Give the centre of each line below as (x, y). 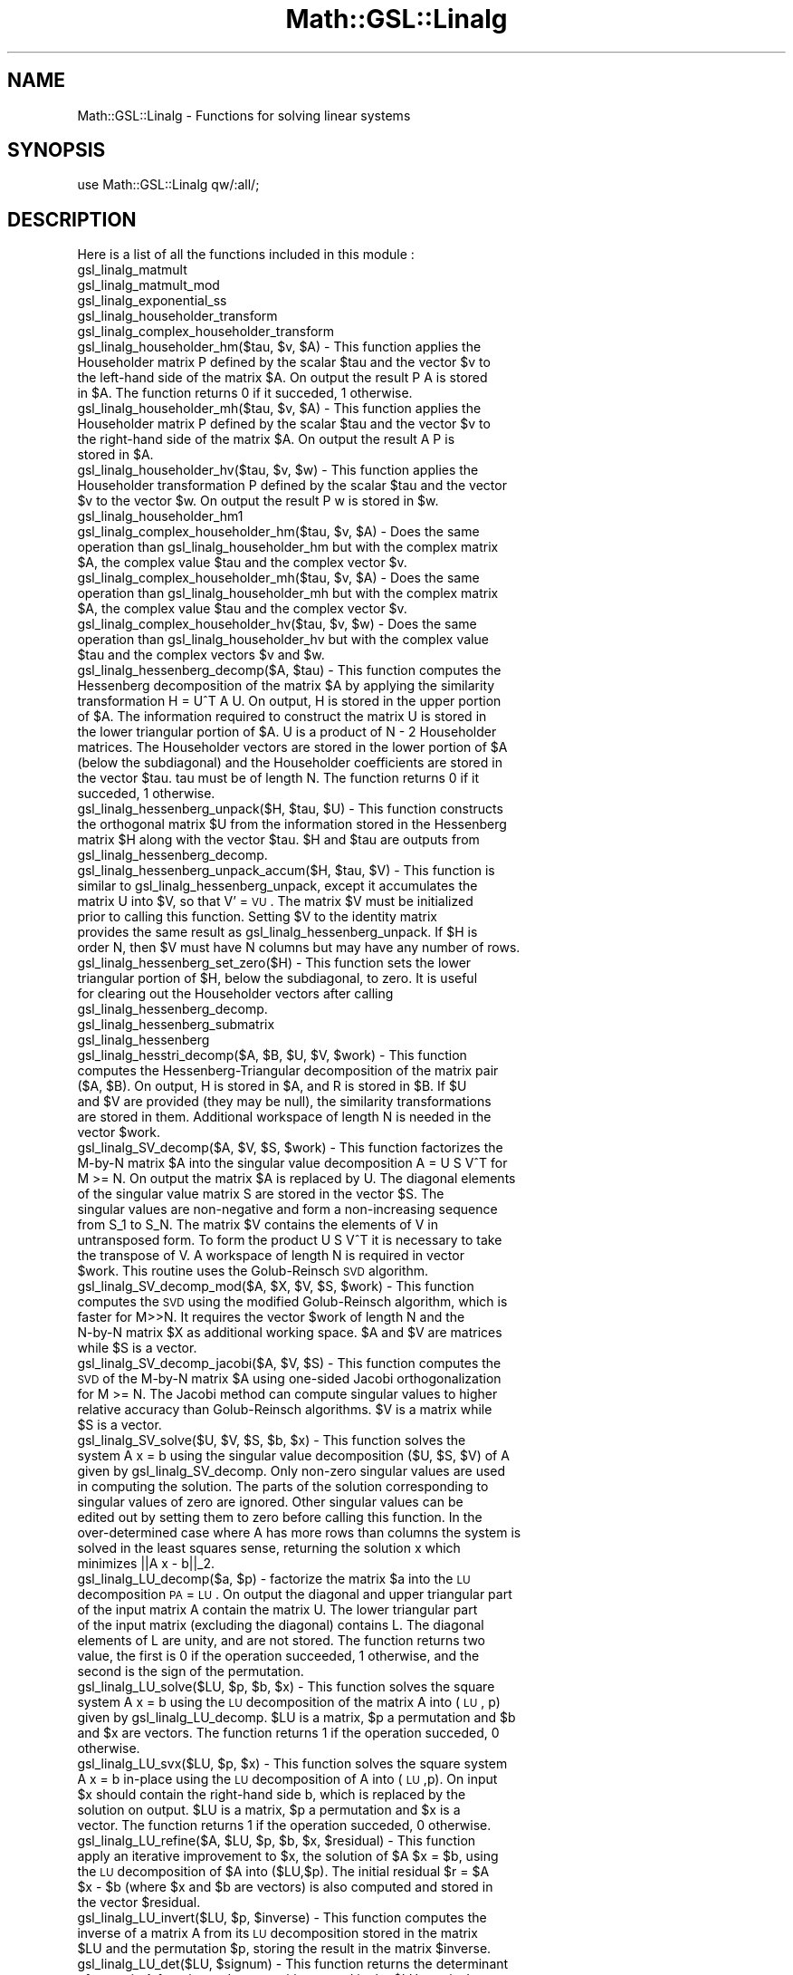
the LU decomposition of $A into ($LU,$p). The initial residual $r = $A (283, 1872)
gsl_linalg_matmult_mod (148, 285)
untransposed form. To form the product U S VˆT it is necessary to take (290, 1240)
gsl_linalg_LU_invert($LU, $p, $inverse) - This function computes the (282, 1918)
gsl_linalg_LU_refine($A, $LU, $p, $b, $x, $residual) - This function (277, 1841)
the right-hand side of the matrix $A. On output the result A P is (266, 439)
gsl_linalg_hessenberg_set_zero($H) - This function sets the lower (274, 963)
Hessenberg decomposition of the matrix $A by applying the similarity (286, 686)
